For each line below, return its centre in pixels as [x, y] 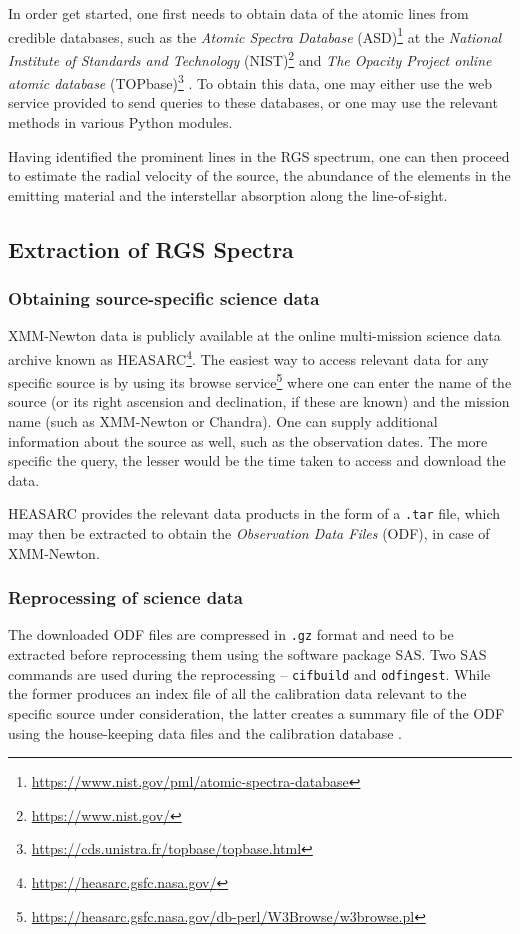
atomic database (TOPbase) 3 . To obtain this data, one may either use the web [250, 81]
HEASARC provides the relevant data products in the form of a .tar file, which [254, 513]
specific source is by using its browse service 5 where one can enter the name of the [260, 380]
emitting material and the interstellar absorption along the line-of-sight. [228, 194]
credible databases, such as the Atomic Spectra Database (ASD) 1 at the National [255, 35]
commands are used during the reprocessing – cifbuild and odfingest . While [249, 673]
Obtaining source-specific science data [164, 298]
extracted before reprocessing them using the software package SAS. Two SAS [247, 654]
